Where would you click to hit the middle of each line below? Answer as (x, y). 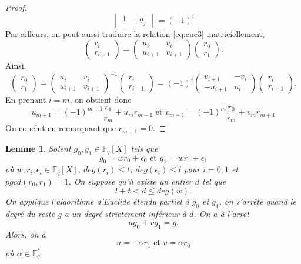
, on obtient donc (101, 100)
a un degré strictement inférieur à (126, 214)
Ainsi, (16, 66)
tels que (144, 148)
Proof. (16, 7)
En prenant (26, 100)
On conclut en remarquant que (61, 128)
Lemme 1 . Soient (38, 148)
